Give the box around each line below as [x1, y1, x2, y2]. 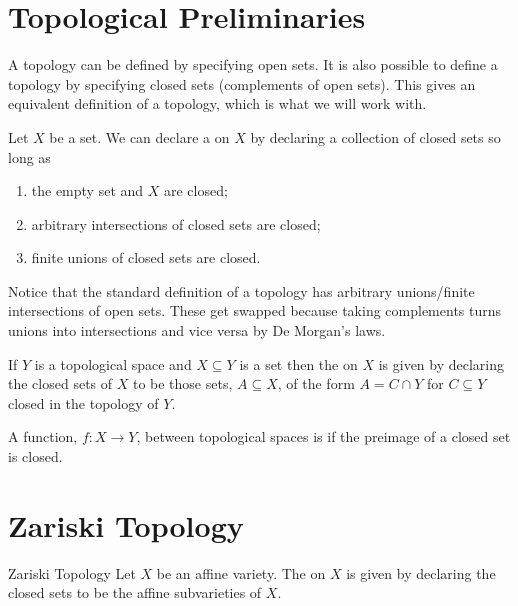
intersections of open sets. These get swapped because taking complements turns [8, 300, 502, 321]
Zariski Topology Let [8, 562, 136, 583]
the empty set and [31, 180, 144, 201]
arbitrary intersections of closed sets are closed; [31, 213, 321, 234]
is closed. [8, 446, 63, 467]
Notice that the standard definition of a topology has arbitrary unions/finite [8, 280, 475, 301]
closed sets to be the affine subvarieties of [8, 582, 262, 603]
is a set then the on [239, 353, 358, 374]
